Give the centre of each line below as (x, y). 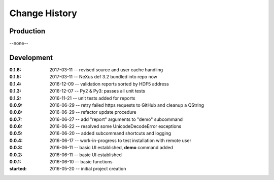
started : (18, 169)
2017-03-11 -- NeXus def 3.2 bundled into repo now (103, 77)
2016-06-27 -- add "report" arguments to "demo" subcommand (116, 119)
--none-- (19, 43)
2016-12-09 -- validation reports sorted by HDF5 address (109, 84)
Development (31, 57)
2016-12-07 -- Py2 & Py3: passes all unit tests (97, 91)
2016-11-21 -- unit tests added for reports (92, 98)
